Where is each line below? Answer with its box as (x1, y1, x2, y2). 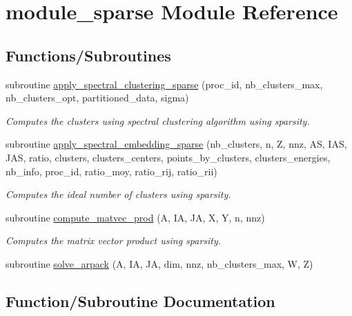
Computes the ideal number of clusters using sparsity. (6, 187, 231, 201)
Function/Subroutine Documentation (6, 290, 275, 311)
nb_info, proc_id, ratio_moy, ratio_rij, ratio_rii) (6, 164, 217, 178)
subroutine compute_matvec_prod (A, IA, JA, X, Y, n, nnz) (6, 210, 265, 224)
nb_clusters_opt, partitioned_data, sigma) (6, 90, 189, 105)
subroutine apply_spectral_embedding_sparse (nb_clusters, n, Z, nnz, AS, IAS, (6, 137, 347, 151)
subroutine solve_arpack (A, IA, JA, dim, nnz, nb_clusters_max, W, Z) (6, 256, 313, 270)
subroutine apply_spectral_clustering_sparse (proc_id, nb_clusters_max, (6, 77, 323, 91)
